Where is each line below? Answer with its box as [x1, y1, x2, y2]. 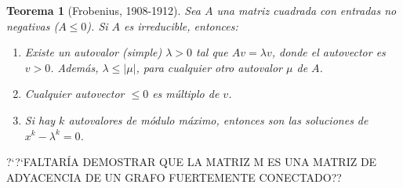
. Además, [50, 59, 99, 75]
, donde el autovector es [271, 44, 386, 60]
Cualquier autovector [24, 85, 125, 102]
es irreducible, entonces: [124, 17, 238, 34]
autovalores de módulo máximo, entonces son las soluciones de [68, 111, 369, 128]
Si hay [24, 111, 56, 128]
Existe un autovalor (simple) [24, 44, 162, 60]
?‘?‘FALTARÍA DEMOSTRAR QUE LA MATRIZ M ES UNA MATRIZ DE [6, 154, 377, 170]
